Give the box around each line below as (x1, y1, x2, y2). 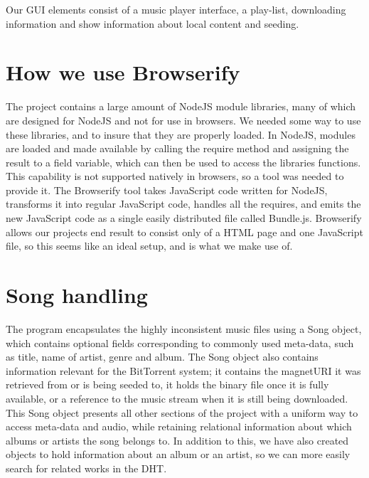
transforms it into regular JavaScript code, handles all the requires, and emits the (6, 196, 361, 211)
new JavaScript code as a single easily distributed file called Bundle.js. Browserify (6, 211, 362, 225)
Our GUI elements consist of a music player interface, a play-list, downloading (6, 2, 346, 16)
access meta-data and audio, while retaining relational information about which (6, 419, 352, 434)
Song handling (6, 280, 148, 309)
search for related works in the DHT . (6, 460, 167, 475)
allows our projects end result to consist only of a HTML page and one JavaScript (6, 224, 363, 239)
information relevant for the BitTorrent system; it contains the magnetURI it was (6, 363, 361, 378)
